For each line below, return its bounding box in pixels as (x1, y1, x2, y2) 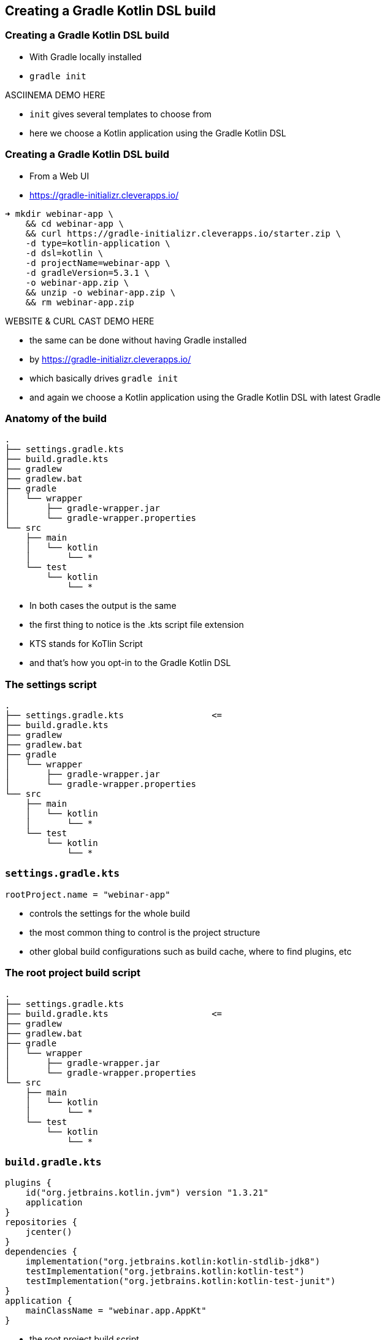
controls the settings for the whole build (29, 907, 190, 919)
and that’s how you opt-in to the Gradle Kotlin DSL (29, 657, 231, 668)
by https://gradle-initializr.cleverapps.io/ (29, 353, 191, 364)
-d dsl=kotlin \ (25, 248, 104, 258)
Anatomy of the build (5, 412, 107, 425)
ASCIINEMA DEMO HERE (5, 89, 105, 100)
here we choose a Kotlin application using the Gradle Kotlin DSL (29, 127, 286, 138)
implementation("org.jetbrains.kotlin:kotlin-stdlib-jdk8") (25, 1256, 321, 1267)
